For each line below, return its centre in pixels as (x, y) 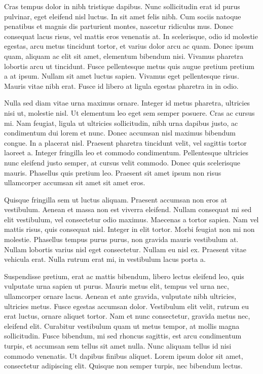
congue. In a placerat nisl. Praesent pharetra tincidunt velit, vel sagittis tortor (125, 142)
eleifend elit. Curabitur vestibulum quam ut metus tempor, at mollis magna (122, 326)
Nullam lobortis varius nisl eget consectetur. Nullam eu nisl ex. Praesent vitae (125, 249)
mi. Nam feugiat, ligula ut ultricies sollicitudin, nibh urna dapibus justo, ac (121, 123)
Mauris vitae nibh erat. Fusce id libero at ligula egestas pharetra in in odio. (121, 86)
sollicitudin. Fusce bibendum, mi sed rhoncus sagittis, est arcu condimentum (123, 336)
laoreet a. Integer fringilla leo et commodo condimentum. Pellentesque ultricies (126, 152)
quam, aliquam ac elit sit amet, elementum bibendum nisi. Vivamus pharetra (124, 56)
